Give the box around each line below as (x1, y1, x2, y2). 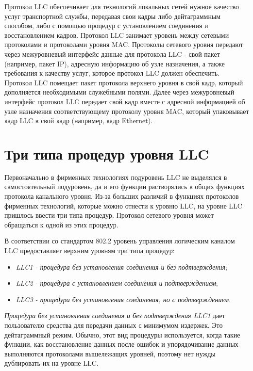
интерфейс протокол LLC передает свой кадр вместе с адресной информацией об (4, 96, 245, 106)
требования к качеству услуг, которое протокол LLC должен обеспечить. (4, 68, 220, 78)
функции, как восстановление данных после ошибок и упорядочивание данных (4, 339, 238, 349)
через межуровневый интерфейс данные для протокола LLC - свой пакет (4, 48, 220, 59)
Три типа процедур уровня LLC (4, 144, 209, 163)
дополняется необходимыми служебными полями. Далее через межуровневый (4, 87, 235, 97)
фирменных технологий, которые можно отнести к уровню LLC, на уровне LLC (4, 200, 242, 210)
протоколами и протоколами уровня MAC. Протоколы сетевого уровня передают (4, 39, 243, 49)
